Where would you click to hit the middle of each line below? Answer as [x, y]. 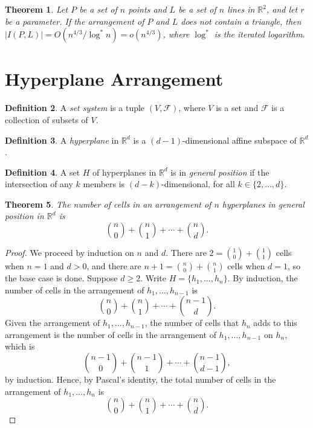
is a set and [237, 108]
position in [24, 216]
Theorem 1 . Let [37, 9]
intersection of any [39, 184]
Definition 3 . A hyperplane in [62, 140]
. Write [153, 278]
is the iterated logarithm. [260, 34]
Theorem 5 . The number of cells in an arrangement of [108, 204]
